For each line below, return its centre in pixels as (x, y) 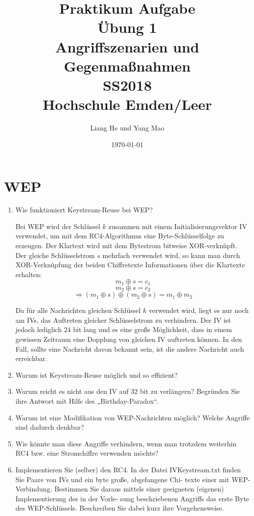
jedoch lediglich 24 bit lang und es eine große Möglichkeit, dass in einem (124, 329)
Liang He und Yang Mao (127, 128)
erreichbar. (31, 358)
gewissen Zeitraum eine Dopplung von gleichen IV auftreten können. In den (129, 339)
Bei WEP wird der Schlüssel (58, 226)
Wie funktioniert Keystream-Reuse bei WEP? (84, 210)
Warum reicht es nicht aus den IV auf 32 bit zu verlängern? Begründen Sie (128, 391)
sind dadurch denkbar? (50, 427)
